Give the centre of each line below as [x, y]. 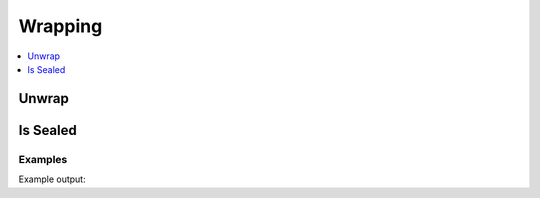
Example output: [52, 179]
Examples [43, 159]
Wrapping [60, 26]
